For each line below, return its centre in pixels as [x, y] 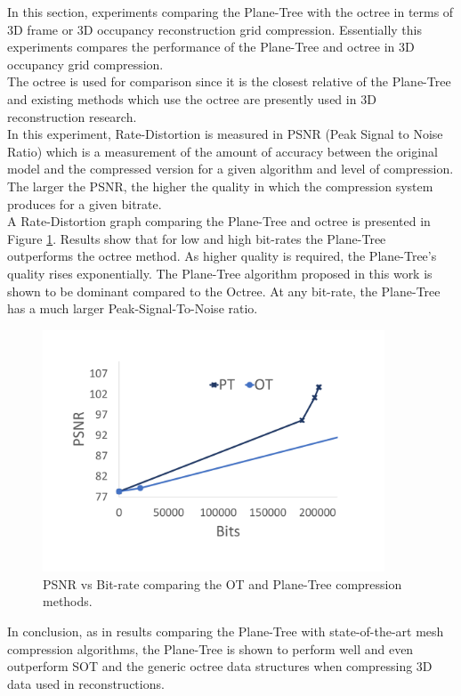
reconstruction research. [72, 116]
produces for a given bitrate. [85, 203]
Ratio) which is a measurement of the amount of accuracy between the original [222, 151]
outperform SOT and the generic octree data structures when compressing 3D [220, 666]
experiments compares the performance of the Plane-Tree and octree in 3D [211, 47]
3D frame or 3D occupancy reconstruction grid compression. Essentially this [215, 29]
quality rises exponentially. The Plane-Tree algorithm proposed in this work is [220, 273]
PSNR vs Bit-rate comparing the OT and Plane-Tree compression [222, 583]
